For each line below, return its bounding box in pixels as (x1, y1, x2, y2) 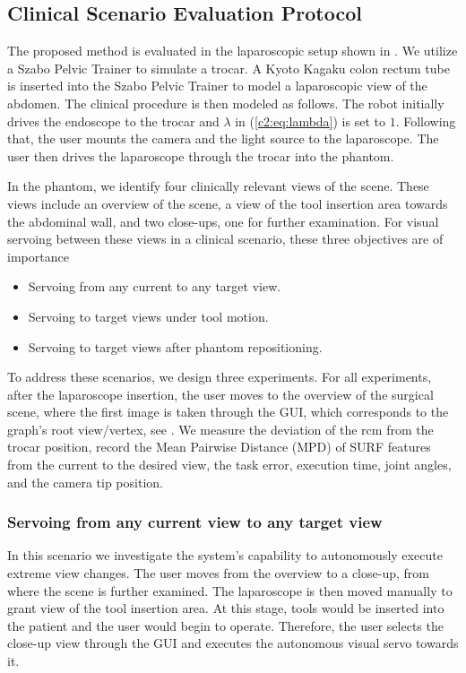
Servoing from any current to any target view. (28, 277, 281, 296)
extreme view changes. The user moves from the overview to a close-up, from (7, 564, 429, 582)
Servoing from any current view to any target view (7, 511, 383, 533)
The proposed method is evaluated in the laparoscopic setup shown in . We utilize (7, 41, 458, 60)
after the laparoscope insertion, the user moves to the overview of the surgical (7, 384, 434, 403)
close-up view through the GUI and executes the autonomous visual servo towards (7, 634, 459, 652)
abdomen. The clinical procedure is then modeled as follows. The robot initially (7, 93, 444, 112)
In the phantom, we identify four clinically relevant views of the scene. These (7, 177, 429, 195)
